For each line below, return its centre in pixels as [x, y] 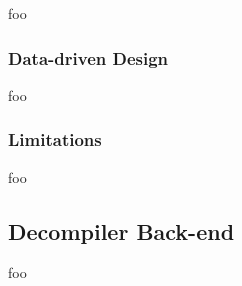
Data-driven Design [88, 57]
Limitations [55, 139]
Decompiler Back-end [121, 230]
